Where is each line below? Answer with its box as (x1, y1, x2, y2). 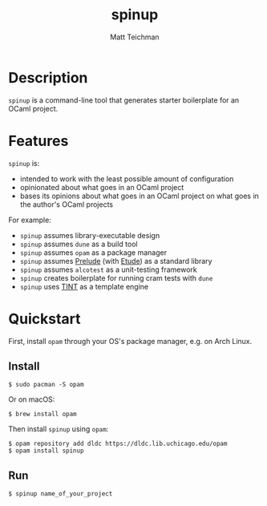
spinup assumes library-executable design (19, 230, 160, 240)
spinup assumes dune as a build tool (19, 239, 138, 249)
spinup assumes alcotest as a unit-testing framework (19, 265, 198, 274)
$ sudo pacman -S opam (8, 381, 84, 389)
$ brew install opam (8, 411, 78, 419)
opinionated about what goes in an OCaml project (19, 182, 184, 192)
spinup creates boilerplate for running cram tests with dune (19, 273, 213, 282)
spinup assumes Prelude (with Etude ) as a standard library (19, 256, 212, 265)
